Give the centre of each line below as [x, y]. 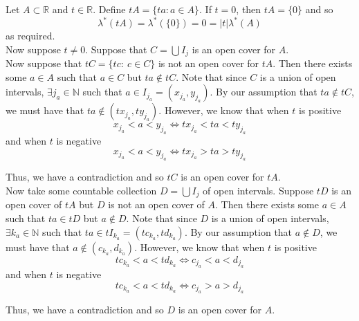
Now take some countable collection [81, 191]
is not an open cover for [209, 63]
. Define [109, 9]
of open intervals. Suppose [258, 191]
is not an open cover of [156, 204]
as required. [30, 36]
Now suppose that [44, 63]
